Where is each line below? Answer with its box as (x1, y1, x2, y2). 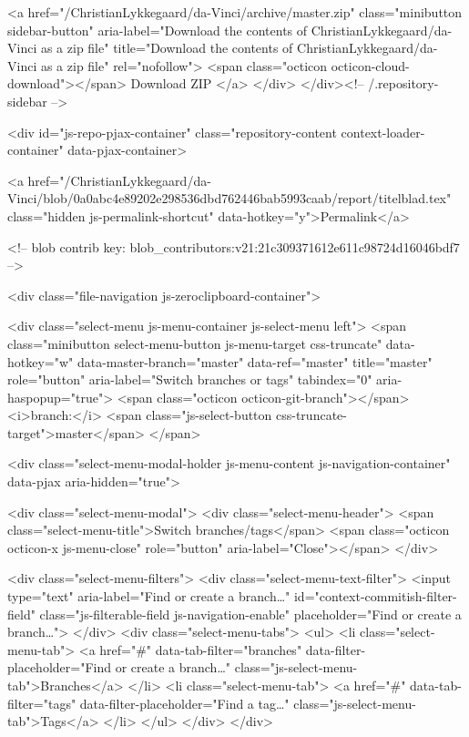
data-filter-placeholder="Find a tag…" (79, 693, 290, 712)
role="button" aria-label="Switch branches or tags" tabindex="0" (7, 370, 372, 389)
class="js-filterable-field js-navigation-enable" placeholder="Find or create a (39, 604, 462, 623)
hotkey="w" (7, 352, 74, 371)
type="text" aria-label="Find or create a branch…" (7, 587, 291, 606)
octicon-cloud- (331, 56, 410, 75)
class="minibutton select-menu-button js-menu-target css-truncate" (7, 333, 382, 353)
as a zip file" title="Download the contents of (40, 38, 293, 57)
